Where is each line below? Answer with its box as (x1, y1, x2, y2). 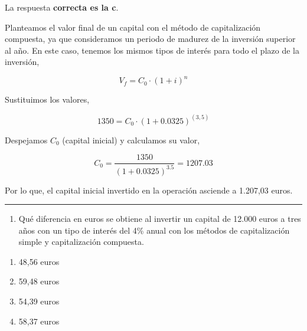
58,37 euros (18, 314, 60, 327)
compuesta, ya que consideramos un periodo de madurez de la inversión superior (5, 32, 296, 45)
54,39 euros (18, 295, 60, 307)
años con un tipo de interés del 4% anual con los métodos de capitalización (18, 224, 290, 236)
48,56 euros (18, 255, 60, 267)
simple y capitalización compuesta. (18, 235, 144, 248)
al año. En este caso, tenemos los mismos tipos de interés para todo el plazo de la (5, 44, 299, 56)
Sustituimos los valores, (5, 93, 90, 106)
